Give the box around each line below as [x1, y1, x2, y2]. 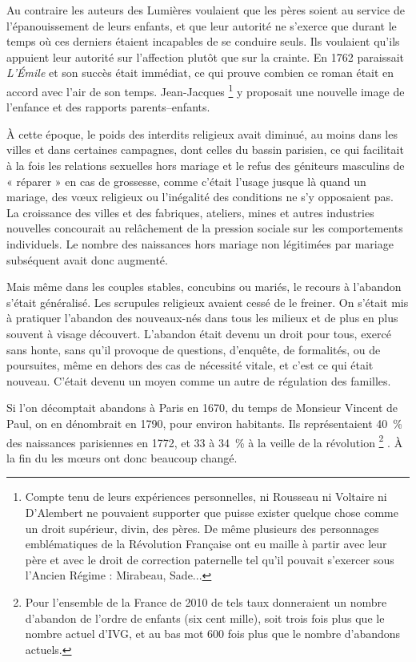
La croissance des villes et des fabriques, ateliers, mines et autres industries [6, 204, 374, 220]
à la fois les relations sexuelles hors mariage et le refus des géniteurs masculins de [6, 157, 405, 173]
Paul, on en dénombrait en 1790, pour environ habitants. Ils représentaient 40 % [6, 414, 402, 431]
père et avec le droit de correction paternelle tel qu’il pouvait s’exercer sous [25, 551, 394, 567]
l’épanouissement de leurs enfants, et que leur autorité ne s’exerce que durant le [6, 17, 397, 34]
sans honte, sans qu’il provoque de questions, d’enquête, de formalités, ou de [6, 341, 381, 357]
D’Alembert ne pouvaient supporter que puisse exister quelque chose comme [25, 503, 398, 520]
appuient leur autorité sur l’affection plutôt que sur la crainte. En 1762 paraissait [6, 48, 404, 65]
